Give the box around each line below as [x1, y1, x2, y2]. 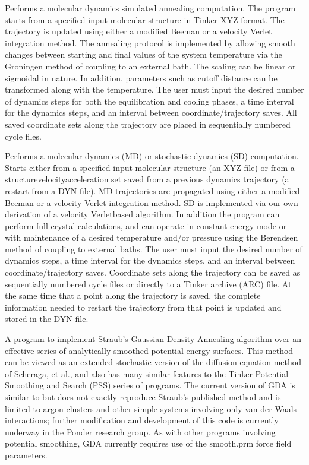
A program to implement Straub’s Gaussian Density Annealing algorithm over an [5, 333, 301, 345]
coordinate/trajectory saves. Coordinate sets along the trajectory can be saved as [5, 266, 301, 279]
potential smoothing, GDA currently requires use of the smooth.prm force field [5, 437, 292, 450]
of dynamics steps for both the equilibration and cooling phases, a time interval [5, 94, 294, 107]
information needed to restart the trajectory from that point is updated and [5, 300, 282, 313]
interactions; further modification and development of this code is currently [5, 414, 279, 426]
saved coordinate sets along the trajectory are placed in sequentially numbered [5, 118, 291, 130]
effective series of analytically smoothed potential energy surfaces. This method [5, 344, 294, 356]
